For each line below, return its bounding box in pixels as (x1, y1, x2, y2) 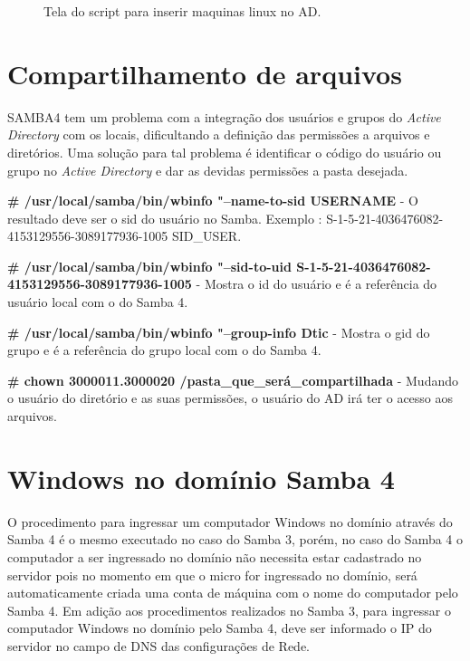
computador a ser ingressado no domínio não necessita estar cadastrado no (7, 547, 422, 566)
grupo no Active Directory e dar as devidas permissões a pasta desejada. (7, 160, 408, 179)
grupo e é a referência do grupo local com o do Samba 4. (7, 340, 321, 359)
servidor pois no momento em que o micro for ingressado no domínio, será (7, 565, 417, 584)
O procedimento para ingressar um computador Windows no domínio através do (7, 512, 453, 531)
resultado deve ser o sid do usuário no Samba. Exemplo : (7, 208, 322, 227)
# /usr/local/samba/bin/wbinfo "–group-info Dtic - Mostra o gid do (7, 322, 430, 341)
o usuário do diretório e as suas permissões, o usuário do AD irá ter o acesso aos (7, 388, 454, 407)
